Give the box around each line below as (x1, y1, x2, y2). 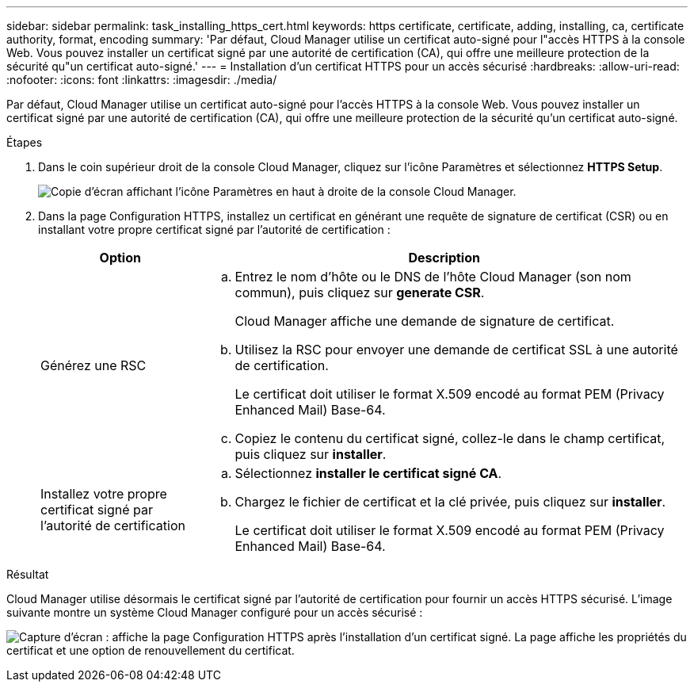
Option (99, 250, 141, 266)
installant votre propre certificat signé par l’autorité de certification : (38, 223, 391, 236)
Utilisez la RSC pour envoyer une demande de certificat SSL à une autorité (235, 342, 678, 357)
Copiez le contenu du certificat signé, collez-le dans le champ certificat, (235, 430, 665, 446)
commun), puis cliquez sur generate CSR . (235, 285, 485, 300)
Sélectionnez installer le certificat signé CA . (235, 465, 502, 481)
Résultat (6, 568, 49, 581)
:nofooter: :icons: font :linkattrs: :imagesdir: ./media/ (6, 73, 277, 86)
